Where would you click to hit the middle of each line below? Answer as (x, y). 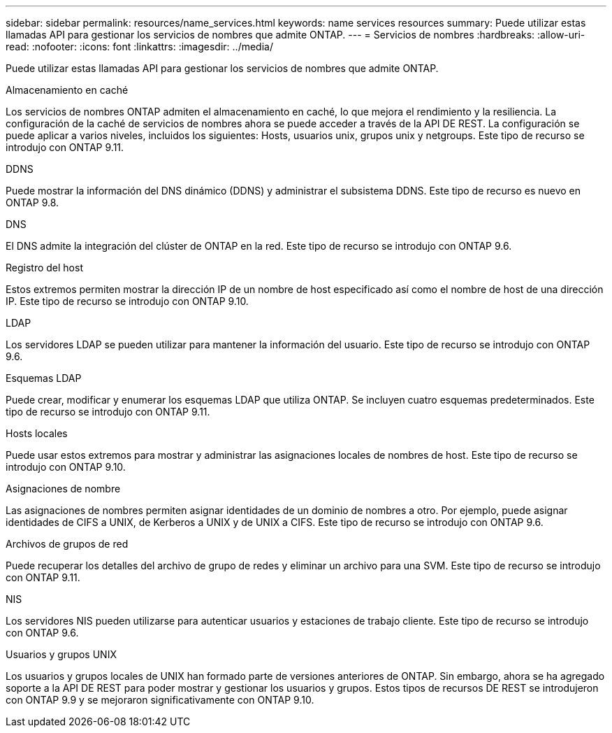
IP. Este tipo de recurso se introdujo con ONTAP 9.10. (127, 301)
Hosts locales (37, 433)
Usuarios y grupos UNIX (61, 654)
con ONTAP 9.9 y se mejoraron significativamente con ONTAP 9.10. (160, 700)
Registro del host (44, 268)
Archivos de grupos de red (67, 544)
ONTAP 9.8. (32, 202)
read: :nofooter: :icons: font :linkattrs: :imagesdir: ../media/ (139, 47)
